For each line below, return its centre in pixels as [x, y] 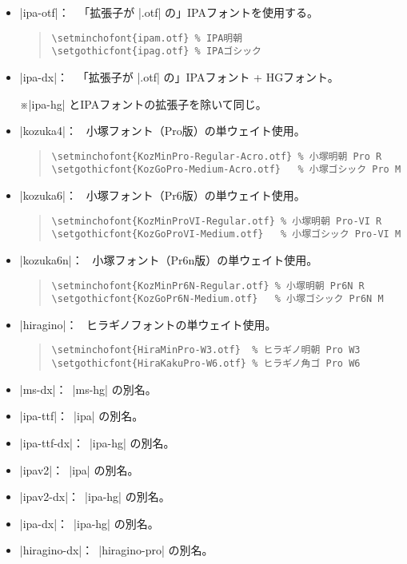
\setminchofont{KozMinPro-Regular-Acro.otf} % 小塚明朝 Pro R [217, 156]
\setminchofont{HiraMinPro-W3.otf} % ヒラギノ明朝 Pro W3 [206, 350]
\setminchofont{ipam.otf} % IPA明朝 [147, 38]
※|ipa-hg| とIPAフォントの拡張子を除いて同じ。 [143, 103]
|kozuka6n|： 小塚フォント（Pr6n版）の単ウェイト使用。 [169, 259]
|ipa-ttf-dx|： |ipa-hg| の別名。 [97, 442]
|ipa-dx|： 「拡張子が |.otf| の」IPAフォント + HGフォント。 [179, 76]
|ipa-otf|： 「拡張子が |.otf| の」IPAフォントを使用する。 [169, 12]
